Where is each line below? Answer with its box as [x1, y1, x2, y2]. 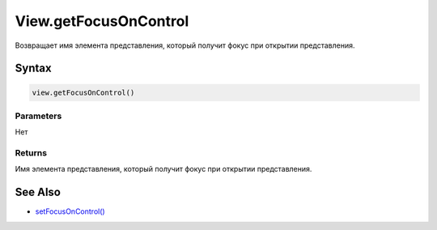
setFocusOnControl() [35, 207, 105, 216]
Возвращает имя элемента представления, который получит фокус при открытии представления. [15, 40, 355, 50]
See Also [15, 185, 61, 199]
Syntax [15, 62, 52, 75]
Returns [15, 147, 48, 159]
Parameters [15, 110, 62, 121]
